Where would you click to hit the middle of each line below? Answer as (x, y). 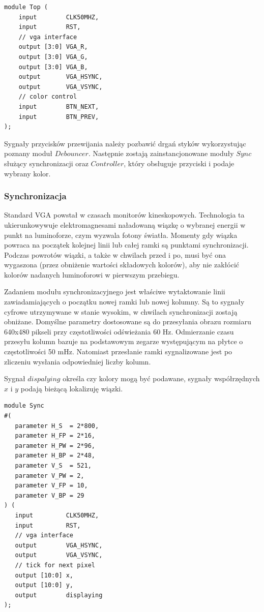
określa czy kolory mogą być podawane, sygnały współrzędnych (161, 378)
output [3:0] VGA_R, (53, 47)
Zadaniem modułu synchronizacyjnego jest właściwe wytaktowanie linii (115, 292)
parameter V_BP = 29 (50, 495)
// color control (48, 97)
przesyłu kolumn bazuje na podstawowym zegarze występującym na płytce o (124, 341)
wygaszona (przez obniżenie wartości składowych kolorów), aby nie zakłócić (122, 265)
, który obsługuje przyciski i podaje (179, 163)
